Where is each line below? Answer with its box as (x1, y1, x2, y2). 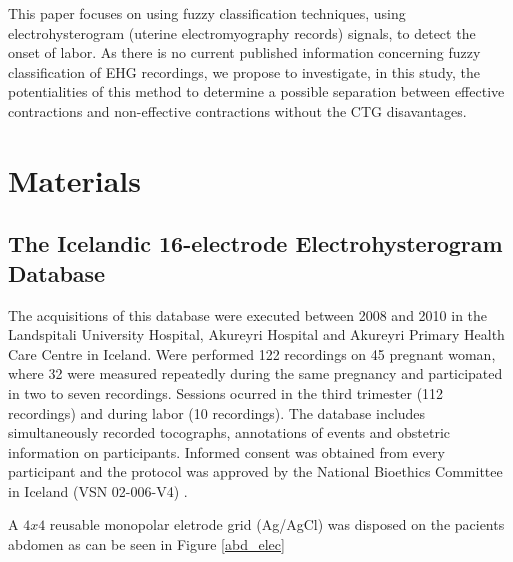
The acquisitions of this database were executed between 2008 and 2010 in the (8, 304, 488, 325)
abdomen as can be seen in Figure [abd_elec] (8, 534, 285, 555)
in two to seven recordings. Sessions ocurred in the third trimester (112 (8, 382, 444, 403)
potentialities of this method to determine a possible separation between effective (8, 81, 505, 102)
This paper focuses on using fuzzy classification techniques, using (8, 3, 406, 23)
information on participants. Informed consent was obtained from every (8, 441, 445, 462)
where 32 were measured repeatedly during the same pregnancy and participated (8, 363, 503, 384)
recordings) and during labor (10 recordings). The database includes (8, 402, 426, 423)
